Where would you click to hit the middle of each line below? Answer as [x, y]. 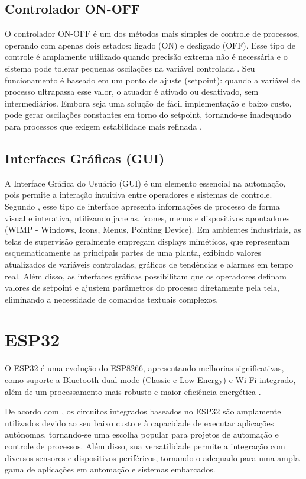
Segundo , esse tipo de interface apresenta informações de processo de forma [142, 206]
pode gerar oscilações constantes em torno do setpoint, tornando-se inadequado [148, 115]
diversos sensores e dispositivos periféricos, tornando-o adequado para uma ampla [152, 457]
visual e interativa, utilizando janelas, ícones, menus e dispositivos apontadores [147, 218]
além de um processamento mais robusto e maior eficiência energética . [133, 391]
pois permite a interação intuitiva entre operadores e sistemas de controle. [139, 195]
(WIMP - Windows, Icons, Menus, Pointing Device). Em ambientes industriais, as [153, 229]
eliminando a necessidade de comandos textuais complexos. [112, 299]
